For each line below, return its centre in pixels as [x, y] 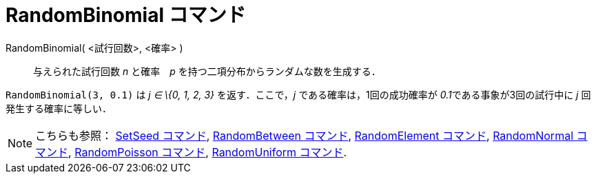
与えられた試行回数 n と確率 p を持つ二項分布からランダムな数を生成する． [207, 71]
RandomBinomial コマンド [126, 15]
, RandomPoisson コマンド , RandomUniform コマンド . [208, 152]
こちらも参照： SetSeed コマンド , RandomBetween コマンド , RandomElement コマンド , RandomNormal [304, 135]
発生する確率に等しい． [59, 108]
